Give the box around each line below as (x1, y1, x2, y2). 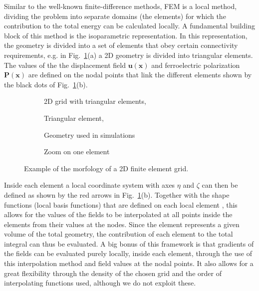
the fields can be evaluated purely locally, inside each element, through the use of (4, 248, 252, 259)
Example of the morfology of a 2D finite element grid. (24, 163, 189, 173)
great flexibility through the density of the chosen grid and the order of (4, 268, 222, 278)
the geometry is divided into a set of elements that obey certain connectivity (4, 40, 238, 50)
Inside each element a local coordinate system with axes (4, 180, 175, 190)
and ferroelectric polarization (151, 59, 240, 70)
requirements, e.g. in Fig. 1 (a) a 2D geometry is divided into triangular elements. (4, 49, 253, 60)
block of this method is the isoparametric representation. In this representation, (4, 30, 248, 40)
